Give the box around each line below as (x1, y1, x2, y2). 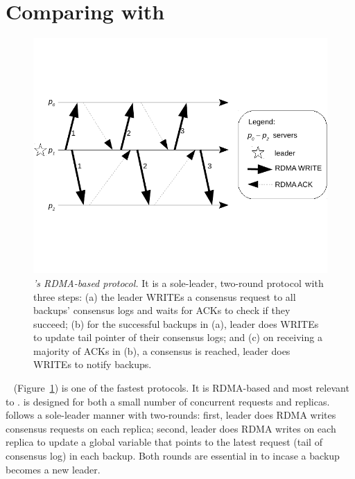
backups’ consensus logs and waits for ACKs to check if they (33, 303, 291, 317)
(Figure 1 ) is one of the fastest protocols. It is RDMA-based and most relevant (13, 381, 349, 395)
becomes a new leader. (6, 462, 101, 476)
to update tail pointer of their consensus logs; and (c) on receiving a (33, 330, 322, 345)
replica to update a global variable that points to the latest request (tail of (6, 435, 322, 449)
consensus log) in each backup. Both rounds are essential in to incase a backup (6, 448, 340, 463)
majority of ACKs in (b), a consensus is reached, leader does (33, 343, 291, 358)
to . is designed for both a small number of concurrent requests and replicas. (6, 394, 330, 408)
